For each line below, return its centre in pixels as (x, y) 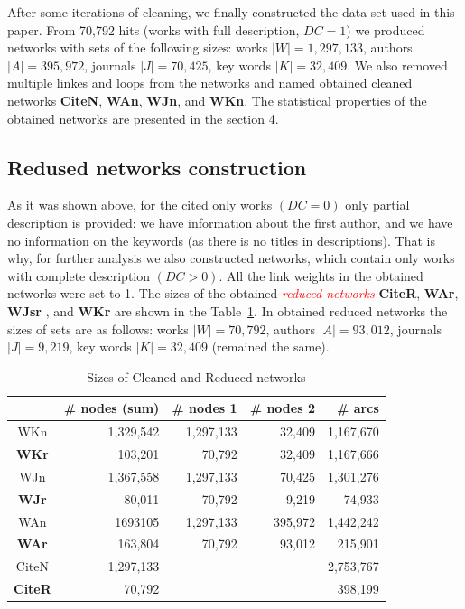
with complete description (79, 275)
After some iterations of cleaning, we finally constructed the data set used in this (231, 12)
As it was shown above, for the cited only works (140, 205)
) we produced (386, 29)
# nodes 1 (205, 408)
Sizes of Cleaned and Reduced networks (196, 376)
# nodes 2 (282, 408)
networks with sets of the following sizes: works (138, 47)
